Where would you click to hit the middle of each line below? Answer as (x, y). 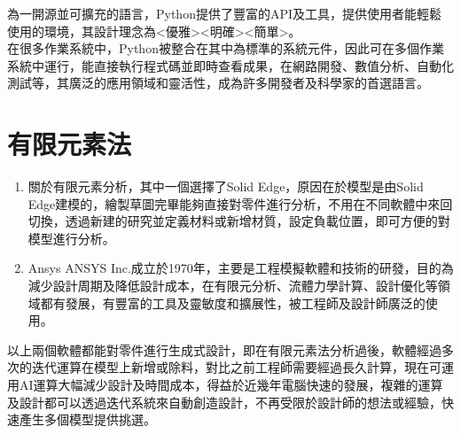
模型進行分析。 (71, 238)
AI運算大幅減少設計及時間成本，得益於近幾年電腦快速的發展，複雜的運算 (231, 385)
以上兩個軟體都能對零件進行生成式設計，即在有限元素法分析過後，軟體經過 (224, 349)
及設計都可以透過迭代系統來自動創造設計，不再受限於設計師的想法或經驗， (224, 402)
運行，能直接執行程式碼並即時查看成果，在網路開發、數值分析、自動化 (249, 65)
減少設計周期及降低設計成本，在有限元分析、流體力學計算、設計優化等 (233, 286)
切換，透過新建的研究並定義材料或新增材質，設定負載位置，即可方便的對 (239, 221)
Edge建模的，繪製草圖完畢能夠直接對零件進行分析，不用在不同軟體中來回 (240, 203)
